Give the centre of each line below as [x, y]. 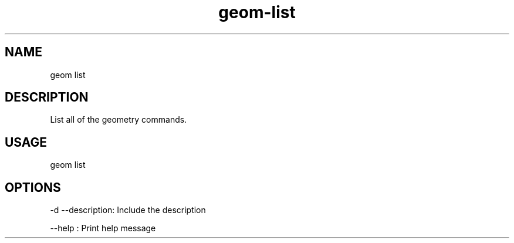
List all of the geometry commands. [119, 120]
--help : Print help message [103, 228]
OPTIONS [33, 187]
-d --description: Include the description [128, 210]
